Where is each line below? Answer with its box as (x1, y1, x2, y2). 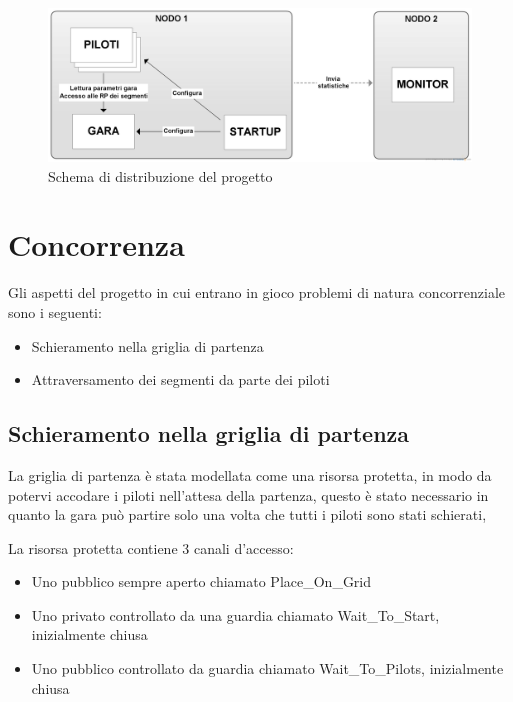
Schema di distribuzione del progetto (48, 165, 273, 186)
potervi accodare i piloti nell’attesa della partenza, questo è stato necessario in (8, 484, 489, 505)
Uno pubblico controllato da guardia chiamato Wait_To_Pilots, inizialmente (31, 658, 504, 679)
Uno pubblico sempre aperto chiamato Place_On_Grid (31, 571, 372, 592)
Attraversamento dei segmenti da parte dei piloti (31, 369, 330, 390)
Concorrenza (8, 224, 185, 265)
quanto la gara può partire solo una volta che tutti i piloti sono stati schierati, (8, 504, 487, 525)
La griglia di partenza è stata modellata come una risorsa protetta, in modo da (8, 464, 492, 485)
